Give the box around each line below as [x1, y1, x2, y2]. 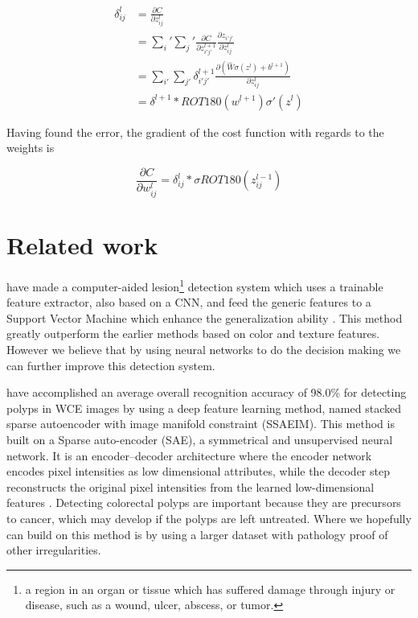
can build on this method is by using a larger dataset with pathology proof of [6, 525, 388, 542]
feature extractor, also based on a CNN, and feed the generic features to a [6, 294, 371, 311]
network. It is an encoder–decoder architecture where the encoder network [6, 447, 372, 463]
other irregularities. [6, 542, 101, 558]
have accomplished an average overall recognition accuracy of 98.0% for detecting [6, 384, 407, 401]
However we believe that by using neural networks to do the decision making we [6, 341, 401, 358]
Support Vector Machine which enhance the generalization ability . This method [6, 309, 403, 326]
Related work [6, 229, 158, 262]
